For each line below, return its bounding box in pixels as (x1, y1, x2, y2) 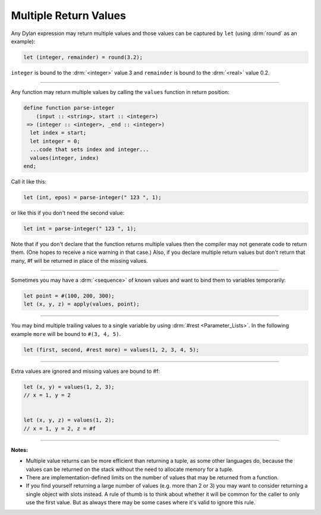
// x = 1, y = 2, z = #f (23, 425, 96, 432)
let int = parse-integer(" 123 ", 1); (23, 225, 137, 232)
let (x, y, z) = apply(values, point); (23, 301, 140, 307)
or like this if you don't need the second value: (11, 209, 125, 216)
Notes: (11, 446, 29, 453)
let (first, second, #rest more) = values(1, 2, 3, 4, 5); (23, 346, 199, 353)
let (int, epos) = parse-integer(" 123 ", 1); (23, 194, 162, 200)
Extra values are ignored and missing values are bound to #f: (11, 368, 160, 375)
